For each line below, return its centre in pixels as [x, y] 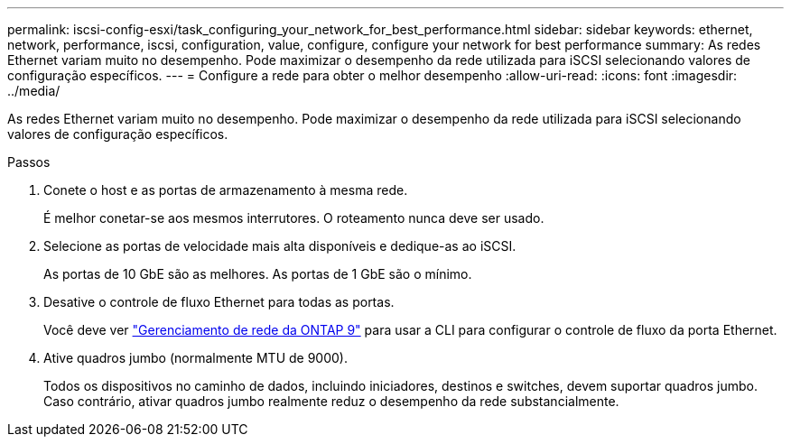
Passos [29, 162]
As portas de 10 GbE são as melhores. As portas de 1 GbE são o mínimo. [258, 274]
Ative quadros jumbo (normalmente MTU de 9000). [195, 358]
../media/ [34, 91]
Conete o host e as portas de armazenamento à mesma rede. [226, 190]
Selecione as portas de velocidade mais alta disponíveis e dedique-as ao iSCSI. [280, 246]
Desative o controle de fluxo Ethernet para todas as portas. [219, 302]
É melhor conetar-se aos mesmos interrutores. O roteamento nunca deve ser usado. [294, 218]
